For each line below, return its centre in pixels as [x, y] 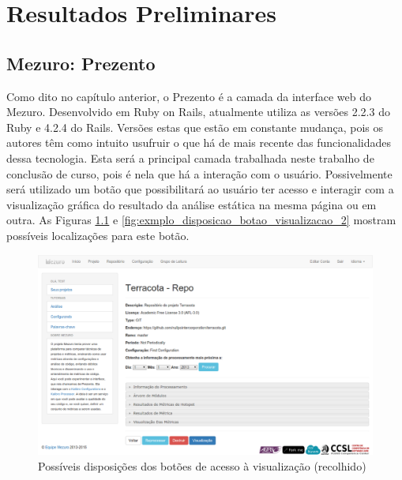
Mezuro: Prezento [81, 63]
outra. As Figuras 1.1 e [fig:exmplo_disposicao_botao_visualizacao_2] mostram [201, 220]
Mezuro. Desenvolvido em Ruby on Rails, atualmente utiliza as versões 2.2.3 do [198, 112]
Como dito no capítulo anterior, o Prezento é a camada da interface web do [189, 96]
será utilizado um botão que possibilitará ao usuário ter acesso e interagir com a [200, 189]
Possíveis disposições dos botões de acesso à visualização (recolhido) [202, 465]
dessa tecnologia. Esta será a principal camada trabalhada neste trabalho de [190, 157]
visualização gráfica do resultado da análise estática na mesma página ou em [192, 204]
